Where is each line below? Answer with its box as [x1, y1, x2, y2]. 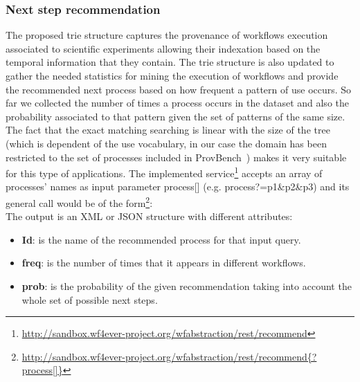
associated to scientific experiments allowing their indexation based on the [6, 41, 321, 55]
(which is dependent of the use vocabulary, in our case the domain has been [6, 136, 327, 150]
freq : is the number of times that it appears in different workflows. [21, 255, 306, 270]
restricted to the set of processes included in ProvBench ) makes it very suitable [6, 149, 347, 164]
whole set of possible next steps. [21, 292, 158, 307]
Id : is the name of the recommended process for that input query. [21, 232, 301, 246]
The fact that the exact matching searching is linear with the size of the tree [6, 122, 330, 137]
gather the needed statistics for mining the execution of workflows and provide [6, 69, 339, 82]
